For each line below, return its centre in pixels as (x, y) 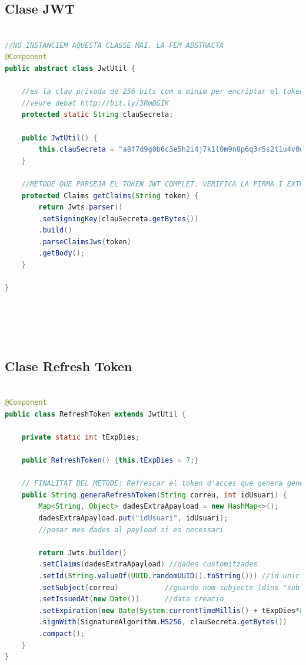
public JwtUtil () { (59, 138)
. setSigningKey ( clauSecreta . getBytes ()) (119, 219)
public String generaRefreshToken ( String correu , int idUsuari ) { (154, 495)
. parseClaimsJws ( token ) (85, 242)
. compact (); (62, 633)
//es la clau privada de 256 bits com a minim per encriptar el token (163, 92)
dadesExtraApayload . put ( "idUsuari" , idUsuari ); (133, 518)
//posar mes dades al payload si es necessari (131, 530)
